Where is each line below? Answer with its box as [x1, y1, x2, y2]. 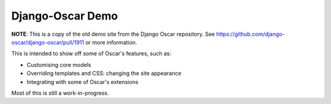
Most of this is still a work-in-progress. [11, 89, 109, 97]
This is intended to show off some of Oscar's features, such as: [11, 50, 172, 57]
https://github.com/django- [216, 30, 285, 38]
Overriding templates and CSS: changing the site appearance [26, 70, 182, 77]
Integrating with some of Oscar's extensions [26, 78, 139, 85]
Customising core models [26, 61, 91, 68]
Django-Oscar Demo [11, 9, 118, 23]
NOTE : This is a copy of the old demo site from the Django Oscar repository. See [11, 30, 215, 38]
